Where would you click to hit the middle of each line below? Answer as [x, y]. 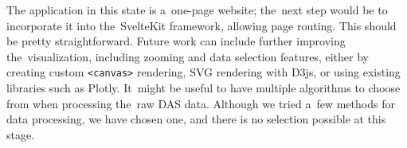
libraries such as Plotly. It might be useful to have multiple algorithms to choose [203, 88]
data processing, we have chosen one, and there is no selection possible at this [196, 119]
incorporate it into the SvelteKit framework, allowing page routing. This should [202, 25]
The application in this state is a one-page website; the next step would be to [197, 10]
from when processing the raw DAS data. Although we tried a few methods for [201, 103]
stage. [21, 134]
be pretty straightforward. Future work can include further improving [176, 41]
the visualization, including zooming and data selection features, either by [188, 56]
